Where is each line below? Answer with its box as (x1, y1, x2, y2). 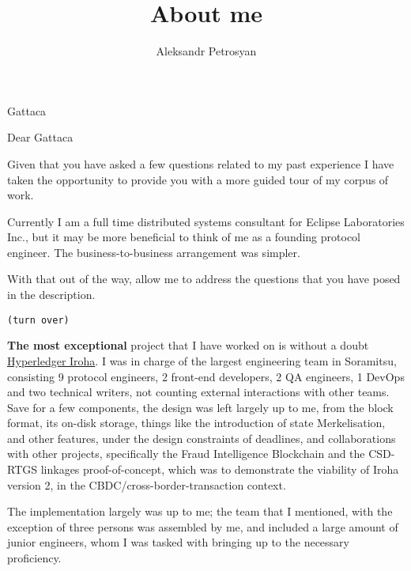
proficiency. (7, 550, 62, 566)
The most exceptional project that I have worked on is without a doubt (7, 337, 369, 354)
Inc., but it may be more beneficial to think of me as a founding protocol (7, 229, 361, 245)
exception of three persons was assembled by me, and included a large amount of (7, 518, 398, 535)
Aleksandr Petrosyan (156, 43, 257, 59)
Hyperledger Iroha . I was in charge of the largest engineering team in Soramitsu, (7, 352, 397, 369)
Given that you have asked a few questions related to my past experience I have (7, 155, 394, 172)
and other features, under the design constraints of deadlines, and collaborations (7, 429, 396, 446)
